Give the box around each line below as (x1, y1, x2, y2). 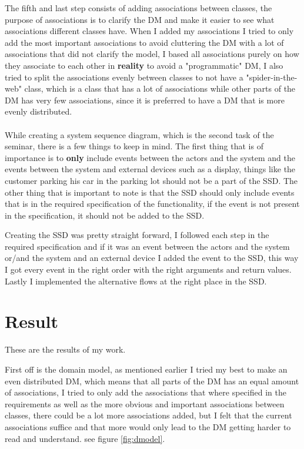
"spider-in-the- (246, 71, 298, 83)
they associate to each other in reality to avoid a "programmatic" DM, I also (5, 59, 283, 71)
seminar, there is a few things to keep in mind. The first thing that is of (5, 140, 263, 152)
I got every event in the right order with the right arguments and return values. (5, 263, 292, 276)
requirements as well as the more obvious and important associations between (5, 397, 285, 410)
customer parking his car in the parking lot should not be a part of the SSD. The (5, 174, 298, 186)
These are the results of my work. (5, 343, 126, 356)
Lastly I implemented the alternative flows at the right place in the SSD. (5, 274, 267, 287)
